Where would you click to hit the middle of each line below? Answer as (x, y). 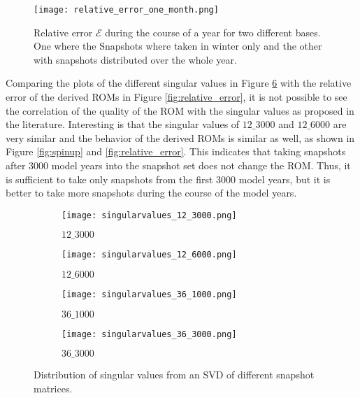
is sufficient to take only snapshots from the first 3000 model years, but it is (168, 179)
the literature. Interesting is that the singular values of (123, 124)
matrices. (53, 388)
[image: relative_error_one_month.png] (126, 10)
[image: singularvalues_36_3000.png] (149, 334)
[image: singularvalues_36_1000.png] (149, 295)
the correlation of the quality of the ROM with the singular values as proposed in (180, 110)
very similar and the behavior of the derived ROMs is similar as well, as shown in (180, 137)
